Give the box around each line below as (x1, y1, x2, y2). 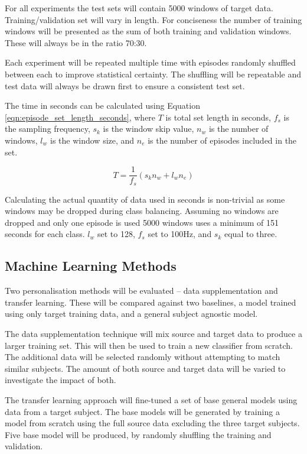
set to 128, (97, 228, 135, 240)
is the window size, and (50, 134, 135, 146)
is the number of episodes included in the (148, 134, 297, 146)
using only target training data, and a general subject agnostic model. (5, 307, 258, 320)
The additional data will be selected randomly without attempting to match (5, 351, 280, 363)
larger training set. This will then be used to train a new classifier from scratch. (5, 339, 293, 351)
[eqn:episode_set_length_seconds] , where (5, 111, 156, 123)
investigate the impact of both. (5, 374, 116, 386)
